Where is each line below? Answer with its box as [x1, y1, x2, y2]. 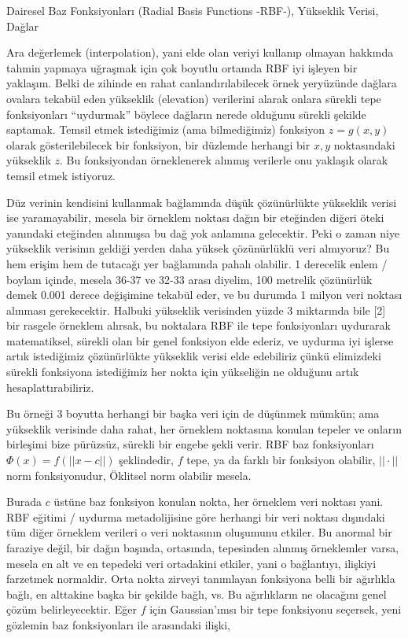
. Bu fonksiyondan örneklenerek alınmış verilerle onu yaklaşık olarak [60, 152, 388, 168]
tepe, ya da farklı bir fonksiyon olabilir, [186, 452, 376, 468]
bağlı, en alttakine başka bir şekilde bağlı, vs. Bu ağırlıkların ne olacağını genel [6, 585, 387, 602]
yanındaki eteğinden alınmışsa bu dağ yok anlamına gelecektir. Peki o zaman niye [6, 224, 400, 241]
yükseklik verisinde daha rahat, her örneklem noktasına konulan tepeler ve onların [6, 420, 402, 437]
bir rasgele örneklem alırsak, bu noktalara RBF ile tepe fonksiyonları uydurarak [6, 317, 391, 334]
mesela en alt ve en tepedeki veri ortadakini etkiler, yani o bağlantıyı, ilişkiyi [6, 555, 377, 571]
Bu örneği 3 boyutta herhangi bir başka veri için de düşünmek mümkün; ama [6, 405, 380, 422]
